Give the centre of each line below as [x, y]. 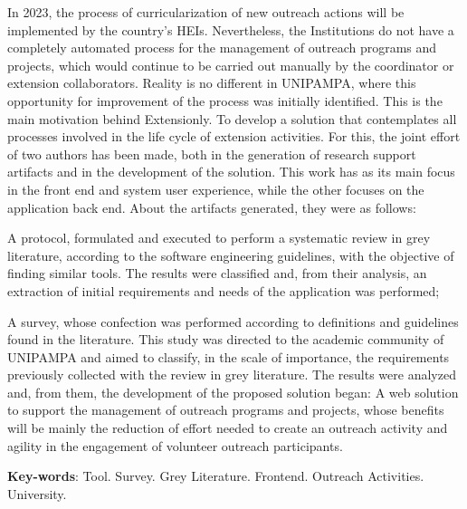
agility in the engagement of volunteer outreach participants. [175, 445]
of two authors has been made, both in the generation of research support [212, 154]
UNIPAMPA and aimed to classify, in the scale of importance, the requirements [229, 356]
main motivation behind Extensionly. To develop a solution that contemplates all [232, 118]
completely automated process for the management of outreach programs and [222, 48]
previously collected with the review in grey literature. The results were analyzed [232, 375]
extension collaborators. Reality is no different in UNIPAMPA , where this [212, 83]
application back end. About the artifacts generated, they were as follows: [212, 207]
